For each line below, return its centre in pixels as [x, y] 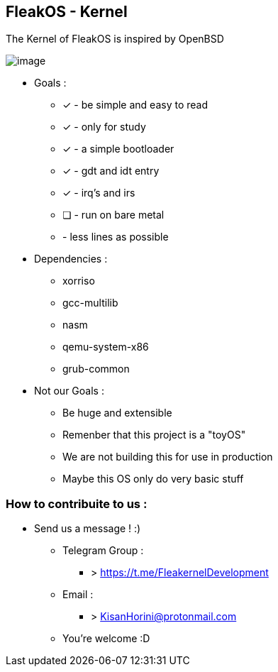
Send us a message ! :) [88, 529]
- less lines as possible [116, 237]
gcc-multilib [90, 303]
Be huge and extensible [117, 413]
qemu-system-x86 [106, 347]
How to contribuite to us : [77, 503]
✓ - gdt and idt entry [111, 171]
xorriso [79, 281]
